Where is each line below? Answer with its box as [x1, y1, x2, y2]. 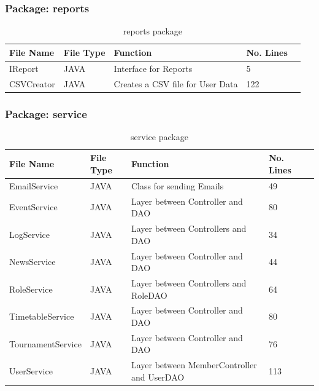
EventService [9, 200, 58, 213]
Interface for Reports [113, 61, 193, 74]
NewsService [9, 255, 56, 268]
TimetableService [9, 310, 74, 323]
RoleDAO [131, 288, 167, 301]
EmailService [9, 179, 58, 192]
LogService [9, 227, 50, 240]
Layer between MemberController [131, 358, 257, 371]
